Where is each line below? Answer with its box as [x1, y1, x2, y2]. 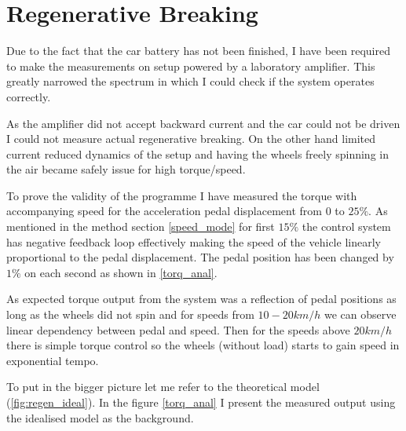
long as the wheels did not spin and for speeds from [6, 306, 254, 323]
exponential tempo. [6, 352, 99, 368]
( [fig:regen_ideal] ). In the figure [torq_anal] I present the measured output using [6, 394, 396, 410]
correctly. [6, 88, 51, 104]
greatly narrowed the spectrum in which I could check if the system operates [6, 73, 375, 89]
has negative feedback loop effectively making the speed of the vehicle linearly [6, 233, 381, 250]
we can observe [324, 306, 397, 323]
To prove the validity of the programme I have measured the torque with [6, 187, 357, 203]
